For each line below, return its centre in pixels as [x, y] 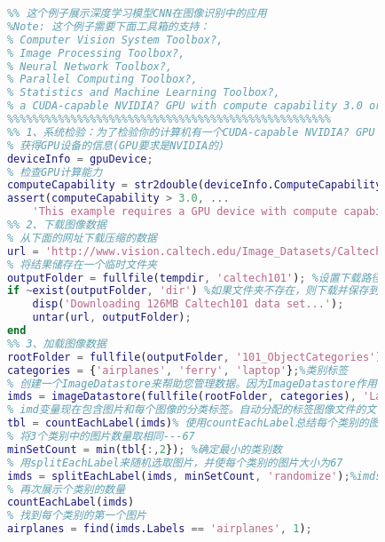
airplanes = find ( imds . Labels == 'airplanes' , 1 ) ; [159, 529]
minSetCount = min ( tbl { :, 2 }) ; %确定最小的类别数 [144, 449]
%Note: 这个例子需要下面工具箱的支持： [108, 26]
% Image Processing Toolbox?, [96, 53]
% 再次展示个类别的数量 [66, 489]
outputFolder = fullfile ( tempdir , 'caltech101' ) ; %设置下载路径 [194, 278]
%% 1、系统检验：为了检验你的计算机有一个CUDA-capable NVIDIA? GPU [191, 132]
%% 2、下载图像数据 [56, 225]
